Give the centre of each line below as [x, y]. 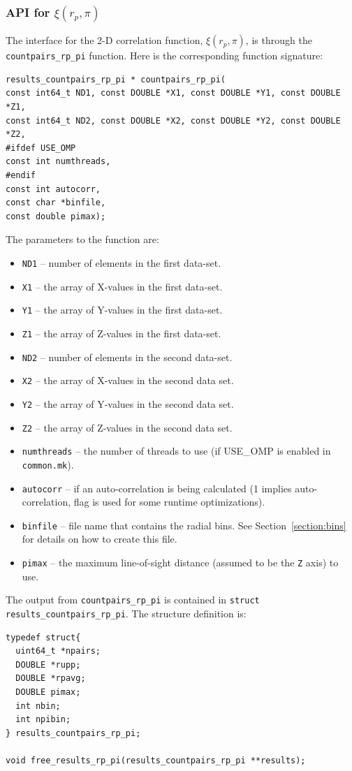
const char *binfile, [56, 203]
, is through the [279, 40]
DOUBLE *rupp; [48, 664]
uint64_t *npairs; [58, 651]
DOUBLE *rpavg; [51, 678]
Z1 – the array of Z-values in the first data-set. [122, 333]
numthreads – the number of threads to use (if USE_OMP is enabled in [176, 451]
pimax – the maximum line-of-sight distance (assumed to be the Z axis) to [180, 563]
